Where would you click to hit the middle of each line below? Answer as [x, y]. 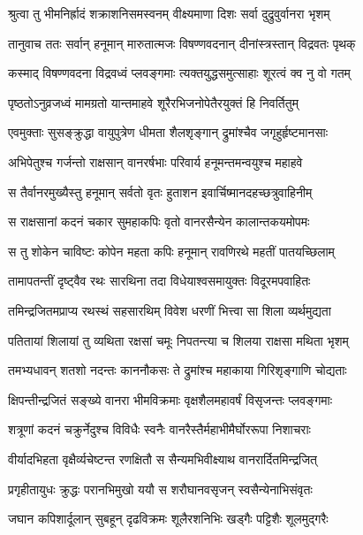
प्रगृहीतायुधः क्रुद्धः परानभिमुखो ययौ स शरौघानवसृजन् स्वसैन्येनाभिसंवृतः [160, 489]
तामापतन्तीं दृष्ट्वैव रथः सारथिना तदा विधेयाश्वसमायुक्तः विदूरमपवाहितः [159, 281]
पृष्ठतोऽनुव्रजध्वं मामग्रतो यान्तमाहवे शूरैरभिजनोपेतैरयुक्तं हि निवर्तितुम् [153, 102]
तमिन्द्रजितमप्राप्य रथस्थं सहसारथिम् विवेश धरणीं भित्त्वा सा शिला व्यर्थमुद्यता [170, 310]
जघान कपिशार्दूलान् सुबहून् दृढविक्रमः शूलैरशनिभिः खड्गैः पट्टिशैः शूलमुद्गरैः [168, 519]
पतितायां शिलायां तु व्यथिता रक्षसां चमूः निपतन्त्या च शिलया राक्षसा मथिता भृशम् [178, 340]
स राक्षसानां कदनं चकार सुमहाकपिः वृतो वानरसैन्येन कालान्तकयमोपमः [159, 222]
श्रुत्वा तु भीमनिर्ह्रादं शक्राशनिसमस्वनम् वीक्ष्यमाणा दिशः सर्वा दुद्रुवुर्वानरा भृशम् [169, 13]
